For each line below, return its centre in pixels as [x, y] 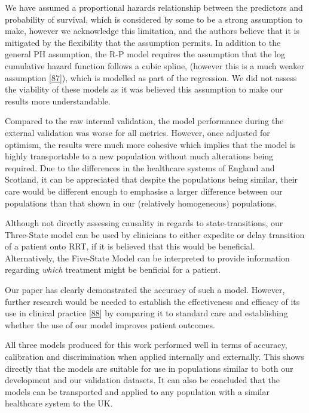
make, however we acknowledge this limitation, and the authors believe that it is [152, 31]
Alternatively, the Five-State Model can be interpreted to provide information [147, 258]
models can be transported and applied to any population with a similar [137, 391]
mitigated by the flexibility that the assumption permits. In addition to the [143, 42]
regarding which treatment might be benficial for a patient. [113, 269]
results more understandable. [58, 101]
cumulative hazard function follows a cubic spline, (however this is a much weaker [154, 65]
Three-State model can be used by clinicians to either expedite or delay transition [155, 234]
